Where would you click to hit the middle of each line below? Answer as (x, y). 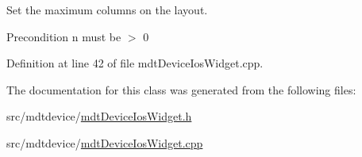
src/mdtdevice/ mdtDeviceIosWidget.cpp (105, 142)
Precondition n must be (64, 36)
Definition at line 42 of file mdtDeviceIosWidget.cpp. (135, 63)
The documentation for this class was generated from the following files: (181, 89)
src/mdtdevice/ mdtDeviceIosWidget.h (99, 116)
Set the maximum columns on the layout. (107, 10)
